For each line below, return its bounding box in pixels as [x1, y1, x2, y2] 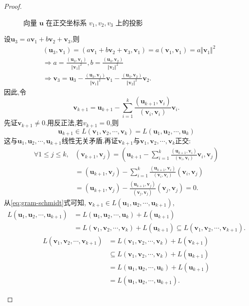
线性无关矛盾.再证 [61, 135, 118, 146]
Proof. [4, 1, 22, 11]
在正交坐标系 [46, 17, 87, 27]
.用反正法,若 [45, 117, 83, 128]
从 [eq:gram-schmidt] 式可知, [4, 197, 86, 207]
